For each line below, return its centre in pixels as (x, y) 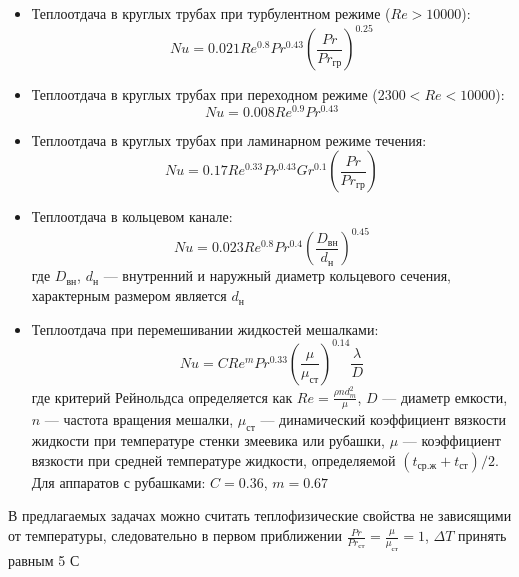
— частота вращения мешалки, (139, 419)
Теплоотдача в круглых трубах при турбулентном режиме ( (211, 13)
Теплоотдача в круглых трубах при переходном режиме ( (204, 94)
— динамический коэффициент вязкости (383, 419)
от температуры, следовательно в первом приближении (175, 535)
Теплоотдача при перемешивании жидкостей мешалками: (205, 328)
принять (482, 535)
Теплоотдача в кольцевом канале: (132, 216)
